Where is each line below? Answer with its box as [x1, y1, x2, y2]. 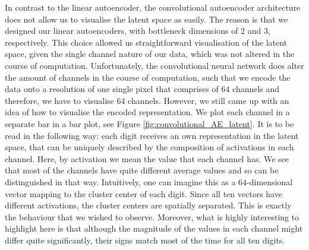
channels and [232, 83, 280, 95]
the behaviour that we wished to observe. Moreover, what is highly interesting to [5, 210, 299, 223]
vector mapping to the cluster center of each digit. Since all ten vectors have [5, 187, 282, 200]
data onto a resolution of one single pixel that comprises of [5, 83, 219, 95]
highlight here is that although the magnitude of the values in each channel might [5, 222, 303, 235]
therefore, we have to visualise [5, 94, 114, 106]
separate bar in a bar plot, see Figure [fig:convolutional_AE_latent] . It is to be [5, 117, 294, 129]
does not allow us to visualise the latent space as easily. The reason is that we [5, 12, 288, 25]
